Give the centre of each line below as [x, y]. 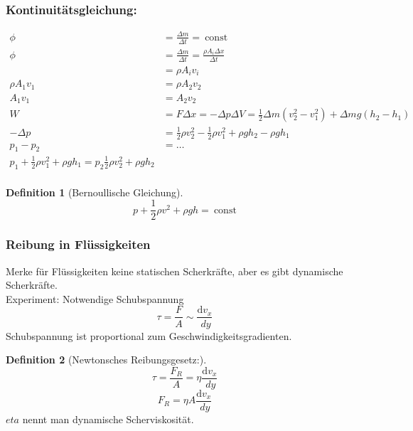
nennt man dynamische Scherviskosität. [108, 419]
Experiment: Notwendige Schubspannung [95, 298]
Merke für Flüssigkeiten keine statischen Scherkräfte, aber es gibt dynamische [175, 271]
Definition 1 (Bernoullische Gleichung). [95, 192]
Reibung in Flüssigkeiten [78, 244]
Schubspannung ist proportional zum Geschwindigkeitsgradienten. [149, 335]
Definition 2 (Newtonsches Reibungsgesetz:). [106, 360]
